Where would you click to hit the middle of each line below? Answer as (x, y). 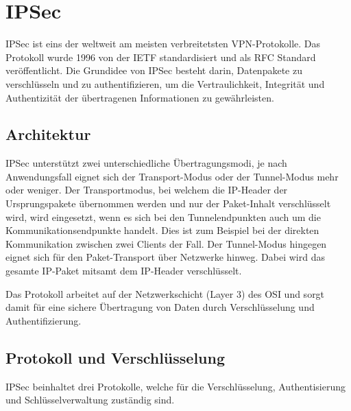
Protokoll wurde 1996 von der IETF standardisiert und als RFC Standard (161, 57)
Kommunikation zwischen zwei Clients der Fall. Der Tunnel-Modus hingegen (166, 243)
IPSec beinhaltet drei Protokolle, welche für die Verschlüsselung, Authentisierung (175, 386)
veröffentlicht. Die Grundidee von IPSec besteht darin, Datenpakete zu (154, 70)
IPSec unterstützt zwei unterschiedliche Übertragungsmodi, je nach (146, 163)
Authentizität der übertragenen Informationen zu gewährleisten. (140, 97)
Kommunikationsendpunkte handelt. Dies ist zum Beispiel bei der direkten (162, 230)
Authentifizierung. (44, 320)
